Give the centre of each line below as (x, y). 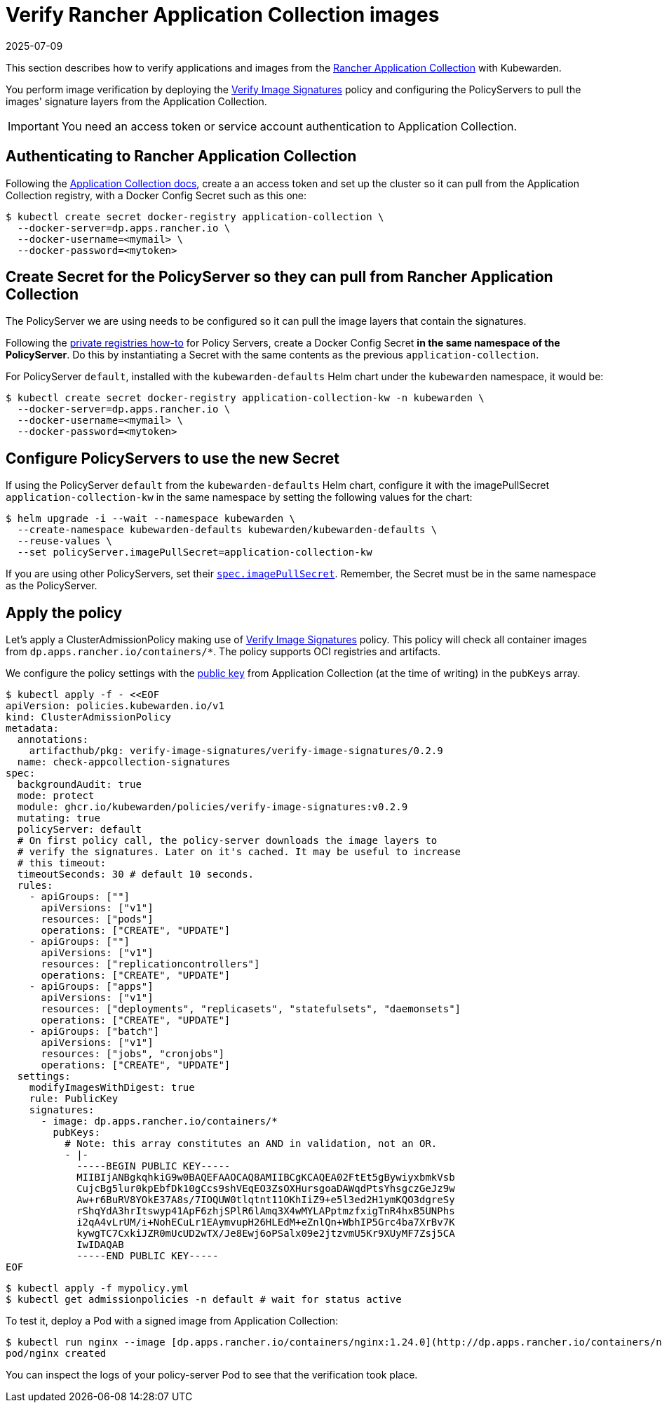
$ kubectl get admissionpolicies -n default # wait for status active (204, 1300)
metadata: (32, 729)
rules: (35, 886)
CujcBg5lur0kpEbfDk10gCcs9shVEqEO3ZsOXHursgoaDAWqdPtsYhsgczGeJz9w (266, 1189)
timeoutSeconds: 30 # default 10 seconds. (136, 874)
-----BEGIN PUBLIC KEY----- (154, 1166)
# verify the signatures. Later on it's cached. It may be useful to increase (239, 852)
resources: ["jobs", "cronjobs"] (133, 1054)
